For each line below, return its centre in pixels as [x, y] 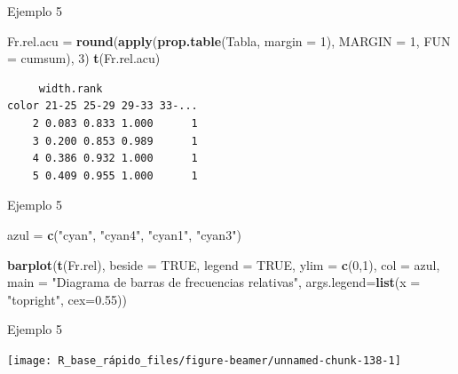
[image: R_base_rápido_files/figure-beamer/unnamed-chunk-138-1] [204, 360]
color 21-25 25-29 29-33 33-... [103, 106]
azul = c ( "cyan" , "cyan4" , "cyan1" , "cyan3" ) [124, 234]
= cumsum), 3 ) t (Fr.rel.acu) [84, 58]
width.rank [71, 88]
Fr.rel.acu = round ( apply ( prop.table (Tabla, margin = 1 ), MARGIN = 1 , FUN [229, 40]
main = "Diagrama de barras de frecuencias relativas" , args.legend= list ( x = [214, 282]
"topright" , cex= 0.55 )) [67, 299]
